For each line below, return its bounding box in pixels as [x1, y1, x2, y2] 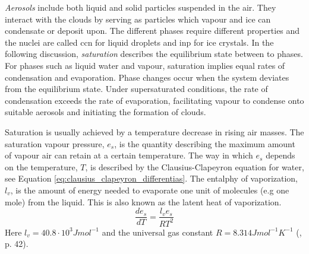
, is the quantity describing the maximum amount [114, 137, 295, 150]
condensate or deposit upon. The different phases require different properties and [5, 24, 300, 37]
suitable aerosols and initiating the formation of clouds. [5, 106, 206, 118]
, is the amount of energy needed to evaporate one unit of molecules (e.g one [10, 183, 289, 196]
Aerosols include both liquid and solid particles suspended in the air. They [5, 1, 276, 13]
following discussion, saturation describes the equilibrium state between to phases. [5, 47, 303, 60]
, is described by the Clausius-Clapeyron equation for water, [85, 160, 304, 173]
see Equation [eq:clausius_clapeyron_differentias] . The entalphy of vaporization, [5, 172, 298, 185]
